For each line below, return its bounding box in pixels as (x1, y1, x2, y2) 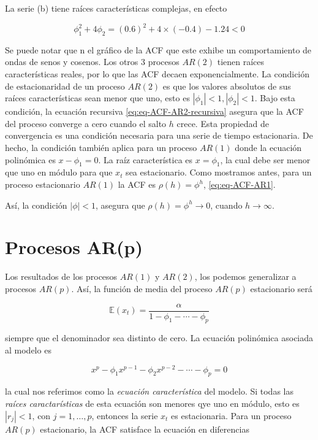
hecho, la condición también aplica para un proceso (5, 141, 197, 154)
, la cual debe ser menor (220, 153, 311, 166)
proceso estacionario (5, 178, 80, 191)
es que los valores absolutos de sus (162, 79, 291, 92)
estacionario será (250, 282, 312, 295)
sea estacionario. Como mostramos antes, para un (126, 166, 312, 179)
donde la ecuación (235, 141, 302, 154)
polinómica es (5, 153, 56, 166)
